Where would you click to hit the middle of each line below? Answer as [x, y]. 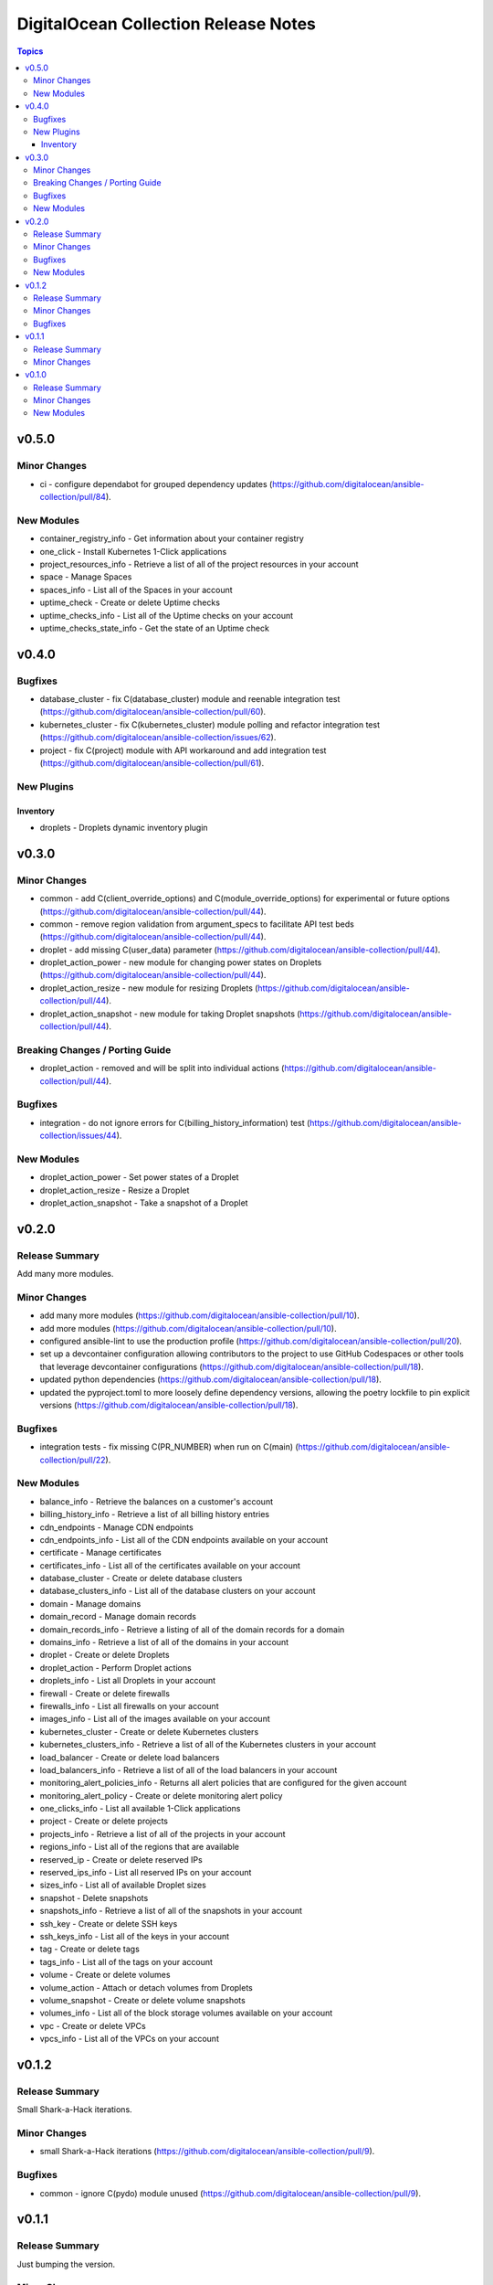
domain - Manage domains [90, 1603]
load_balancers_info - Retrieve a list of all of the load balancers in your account [189, 1770]
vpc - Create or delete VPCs [93, 2025]
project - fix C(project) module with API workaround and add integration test [183, 750]
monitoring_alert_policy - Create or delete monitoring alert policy [161, 1795]
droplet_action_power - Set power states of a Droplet [139, 1177]
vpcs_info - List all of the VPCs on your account [129, 2039]
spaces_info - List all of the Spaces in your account [136, 590]
